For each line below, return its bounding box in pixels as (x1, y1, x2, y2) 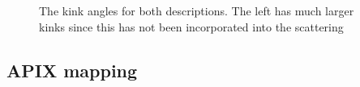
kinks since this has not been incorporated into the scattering (39, 18, 344, 35)
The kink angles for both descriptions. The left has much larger (39, 2, 354, 19)
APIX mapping (6, 57, 138, 82)
